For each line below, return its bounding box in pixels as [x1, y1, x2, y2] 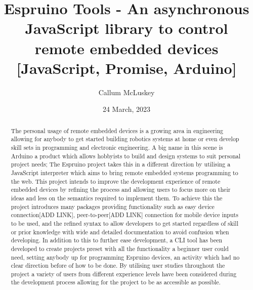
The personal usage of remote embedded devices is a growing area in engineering [11, 126, 224, 135]
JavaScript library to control [25, 18, 228, 38]
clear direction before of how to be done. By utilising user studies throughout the [11, 261, 225, 270]
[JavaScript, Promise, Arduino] [16, 57, 237, 78]
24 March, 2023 [102, 104, 151, 114]
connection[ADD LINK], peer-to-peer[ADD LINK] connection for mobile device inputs [11, 211, 238, 219]
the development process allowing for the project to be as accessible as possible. [11, 278, 221, 286]
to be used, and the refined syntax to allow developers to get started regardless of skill [11, 219, 238, 227]
